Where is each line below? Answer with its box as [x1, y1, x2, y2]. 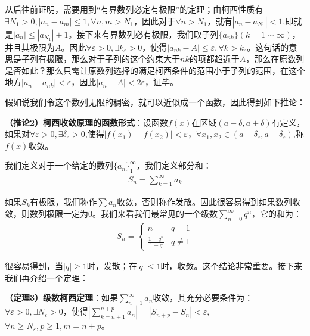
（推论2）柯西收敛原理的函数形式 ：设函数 [5, 116, 169, 128]
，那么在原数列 [246, 52, 305, 65]
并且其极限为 [5, 41, 55, 53]
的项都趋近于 [189, 52, 240, 65]
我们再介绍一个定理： [5, 271, 88, 284]
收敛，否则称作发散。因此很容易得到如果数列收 [117, 195, 301, 208]
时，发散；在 [86, 260, 137, 272]
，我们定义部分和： [136, 159, 212, 172]
